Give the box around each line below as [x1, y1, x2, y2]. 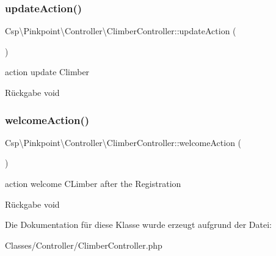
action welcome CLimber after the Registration [5, 177, 181, 189]
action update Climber [5, 65, 90, 78]
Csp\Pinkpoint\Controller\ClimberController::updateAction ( [5, 24, 236, 37]
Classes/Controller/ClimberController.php [5, 238, 162, 251]
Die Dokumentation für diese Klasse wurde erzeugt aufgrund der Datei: [5, 218, 272, 231]
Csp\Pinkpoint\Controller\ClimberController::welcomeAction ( [5, 136, 242, 148]
